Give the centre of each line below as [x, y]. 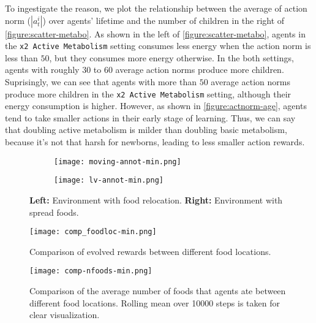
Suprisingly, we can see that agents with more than [101, 82]
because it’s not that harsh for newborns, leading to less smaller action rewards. [155, 142]
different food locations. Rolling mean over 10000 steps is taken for [155, 302]
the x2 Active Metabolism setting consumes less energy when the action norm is [158, 46]
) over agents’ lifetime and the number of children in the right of [164, 20]
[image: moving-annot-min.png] [118, 161]
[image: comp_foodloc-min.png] [93, 232]
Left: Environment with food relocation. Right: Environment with [156, 199]
